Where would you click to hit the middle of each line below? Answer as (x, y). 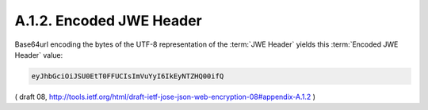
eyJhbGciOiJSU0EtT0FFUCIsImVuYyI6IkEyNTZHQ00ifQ (128, 76)
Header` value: (39, 55)
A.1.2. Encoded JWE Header (108, 21)
